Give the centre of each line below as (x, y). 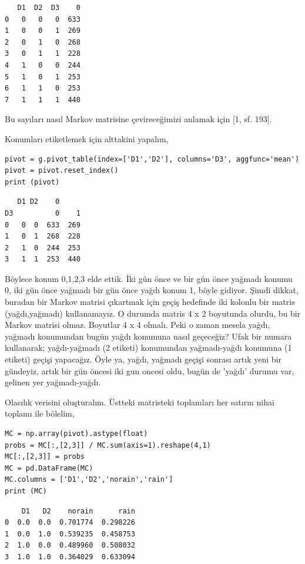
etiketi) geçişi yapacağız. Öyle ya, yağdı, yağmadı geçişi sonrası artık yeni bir (143, 359)
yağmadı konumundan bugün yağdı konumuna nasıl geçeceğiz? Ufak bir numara (148, 336)
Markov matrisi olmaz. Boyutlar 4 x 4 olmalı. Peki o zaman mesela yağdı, (138, 325)
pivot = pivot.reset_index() (62, 171)
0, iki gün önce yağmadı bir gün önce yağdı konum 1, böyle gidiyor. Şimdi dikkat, (152, 290)
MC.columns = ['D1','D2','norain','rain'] (89, 480)
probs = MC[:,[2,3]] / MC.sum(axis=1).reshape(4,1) (108, 445)
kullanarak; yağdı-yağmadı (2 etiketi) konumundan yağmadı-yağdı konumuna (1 (148, 348)
